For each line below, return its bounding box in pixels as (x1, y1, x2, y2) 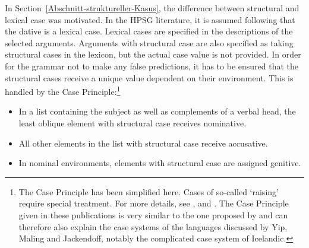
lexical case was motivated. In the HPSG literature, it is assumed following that (5, 13, 295, 26)
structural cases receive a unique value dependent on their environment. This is (5, 71, 294, 84)
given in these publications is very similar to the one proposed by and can (18, 208, 288, 221)
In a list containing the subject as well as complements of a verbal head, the (18, 105, 296, 117)
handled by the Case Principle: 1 (5, 84, 121, 97)
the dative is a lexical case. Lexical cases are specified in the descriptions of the (5, 25, 293, 37)
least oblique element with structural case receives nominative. (18, 117, 247, 129)
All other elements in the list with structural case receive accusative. (18, 136, 268, 149)
